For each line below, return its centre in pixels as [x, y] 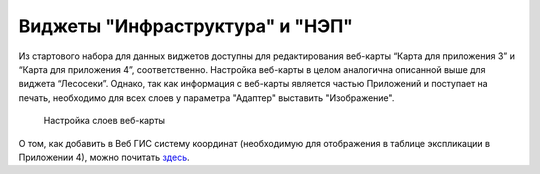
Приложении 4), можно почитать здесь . [104, 157]
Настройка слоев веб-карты [104, 121]
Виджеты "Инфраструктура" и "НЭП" [186, 26]
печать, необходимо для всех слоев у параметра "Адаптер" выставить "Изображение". [206, 97]
